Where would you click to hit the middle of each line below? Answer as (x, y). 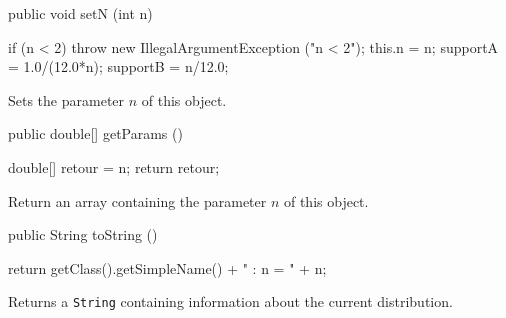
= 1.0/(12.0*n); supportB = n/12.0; (118, 66)
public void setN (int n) (80, 13)
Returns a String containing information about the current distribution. (230, 301)
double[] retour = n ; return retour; (114, 166)
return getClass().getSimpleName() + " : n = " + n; (167, 267)
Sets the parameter (66, 99)
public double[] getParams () (95, 133)
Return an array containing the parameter (137, 200)
